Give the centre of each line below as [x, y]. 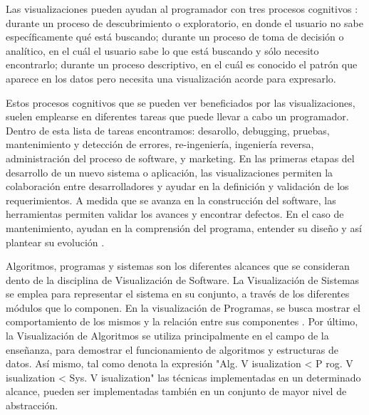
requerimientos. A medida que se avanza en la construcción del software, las [171, 200]
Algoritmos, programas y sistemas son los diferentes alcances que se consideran [178, 266]
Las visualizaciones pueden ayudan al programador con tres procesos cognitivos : [182, 9]
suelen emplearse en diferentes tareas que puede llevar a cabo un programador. [177, 116]
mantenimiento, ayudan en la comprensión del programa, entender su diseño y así [184, 227]
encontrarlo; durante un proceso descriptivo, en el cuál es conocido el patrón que [182, 64]
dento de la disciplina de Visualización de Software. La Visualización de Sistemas [183, 279]
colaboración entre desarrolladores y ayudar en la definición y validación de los [177, 186]
